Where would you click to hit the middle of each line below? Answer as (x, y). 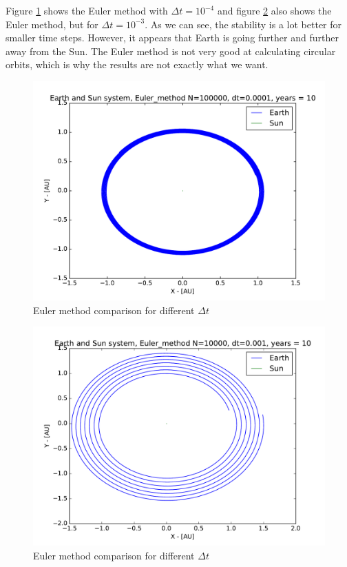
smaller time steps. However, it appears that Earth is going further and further (172, 38)
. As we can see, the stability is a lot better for (243, 24)
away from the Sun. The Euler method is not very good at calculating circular (171, 51)
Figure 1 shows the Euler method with (87, 10)
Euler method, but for (52, 24)
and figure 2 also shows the (274, 10)
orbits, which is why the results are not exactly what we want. (137, 64)
